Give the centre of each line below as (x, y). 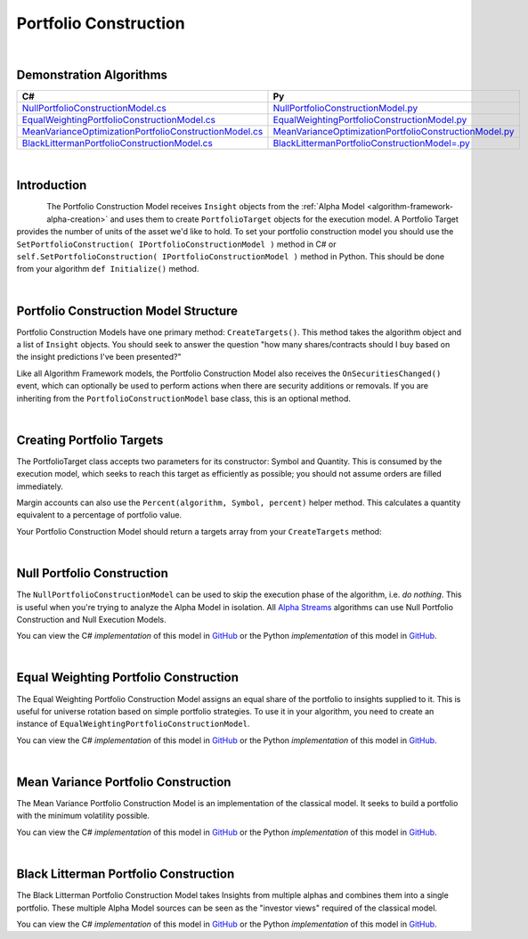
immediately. (40, 486)
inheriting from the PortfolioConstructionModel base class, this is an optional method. (184, 398)
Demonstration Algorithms (92, 75)
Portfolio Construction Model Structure (127, 310)
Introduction (52, 186)
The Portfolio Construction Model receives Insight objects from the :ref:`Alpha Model (206, 207)
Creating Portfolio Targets (90, 440)
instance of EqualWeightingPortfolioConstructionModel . (133, 724)
